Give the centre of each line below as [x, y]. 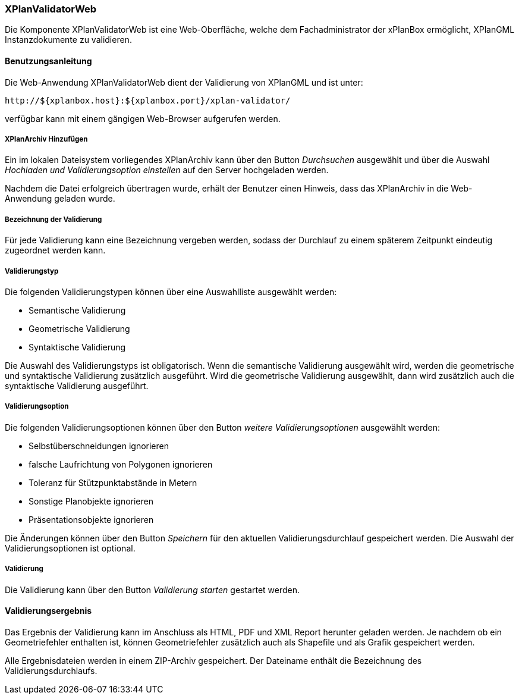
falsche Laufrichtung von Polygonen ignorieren [121, 464]
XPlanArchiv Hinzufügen [46, 139]
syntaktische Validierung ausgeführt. [77, 385]
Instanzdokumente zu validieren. [68, 40]
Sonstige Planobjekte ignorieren [91, 501]
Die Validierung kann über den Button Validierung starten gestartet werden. [152, 590]
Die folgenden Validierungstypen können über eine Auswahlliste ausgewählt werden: [171, 291]
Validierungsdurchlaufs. [51, 670]
